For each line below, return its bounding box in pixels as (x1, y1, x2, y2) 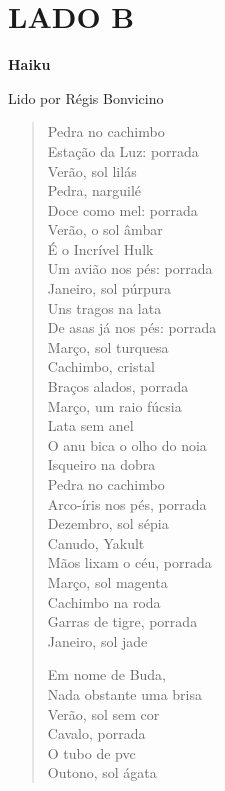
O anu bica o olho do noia (47, 434, 207, 455)
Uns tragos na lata (47, 297, 162, 318)
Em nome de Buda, (47, 664, 167, 685)
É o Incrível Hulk (47, 238, 154, 259)
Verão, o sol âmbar (47, 219, 163, 240)
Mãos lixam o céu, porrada (47, 552, 212, 573)
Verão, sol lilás (47, 160, 137, 181)
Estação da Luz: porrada (47, 140, 199, 161)
